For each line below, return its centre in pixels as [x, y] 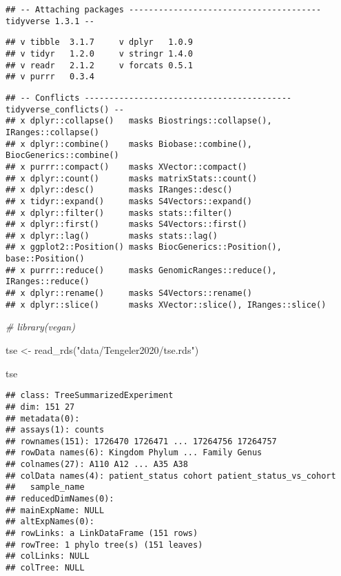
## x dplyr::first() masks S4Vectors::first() [126, 225]
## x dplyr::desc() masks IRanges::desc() [119, 190]
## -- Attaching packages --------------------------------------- [164, 10]
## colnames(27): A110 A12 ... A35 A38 [97, 465]
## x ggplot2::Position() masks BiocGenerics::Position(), [144, 247]
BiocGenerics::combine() [62, 156]
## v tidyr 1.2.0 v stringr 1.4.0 [100, 53]
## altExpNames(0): [50, 522]
